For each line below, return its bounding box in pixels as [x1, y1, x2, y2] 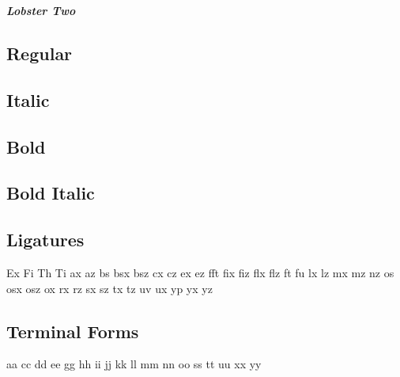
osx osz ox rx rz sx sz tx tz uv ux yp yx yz [6, 280, 213, 296]
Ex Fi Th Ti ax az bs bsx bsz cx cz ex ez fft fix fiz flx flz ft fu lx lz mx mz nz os [6, 264, 394, 280]
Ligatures [6, 227, 85, 252]
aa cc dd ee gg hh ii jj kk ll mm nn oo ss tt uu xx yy [6, 356, 262, 372]
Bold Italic [6, 181, 95, 205]
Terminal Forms [6, 318, 139, 343]
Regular [6, 40, 73, 65]
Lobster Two [6, 2, 76, 18]
